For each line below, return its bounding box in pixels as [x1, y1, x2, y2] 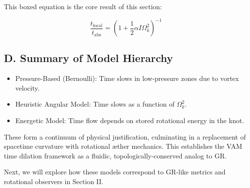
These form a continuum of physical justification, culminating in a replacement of [4, 131, 246, 141]
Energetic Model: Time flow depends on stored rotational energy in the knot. [15, 115, 244, 125]
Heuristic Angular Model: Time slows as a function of [15, 99, 175, 109]
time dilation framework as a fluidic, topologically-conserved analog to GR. [4, 150, 227, 160]
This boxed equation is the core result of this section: [4, 1, 162, 11]
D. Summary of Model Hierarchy [4, 50, 173, 65]
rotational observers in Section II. [4, 176, 104, 187]
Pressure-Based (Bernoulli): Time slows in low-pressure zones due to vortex [15, 73, 239, 83]
